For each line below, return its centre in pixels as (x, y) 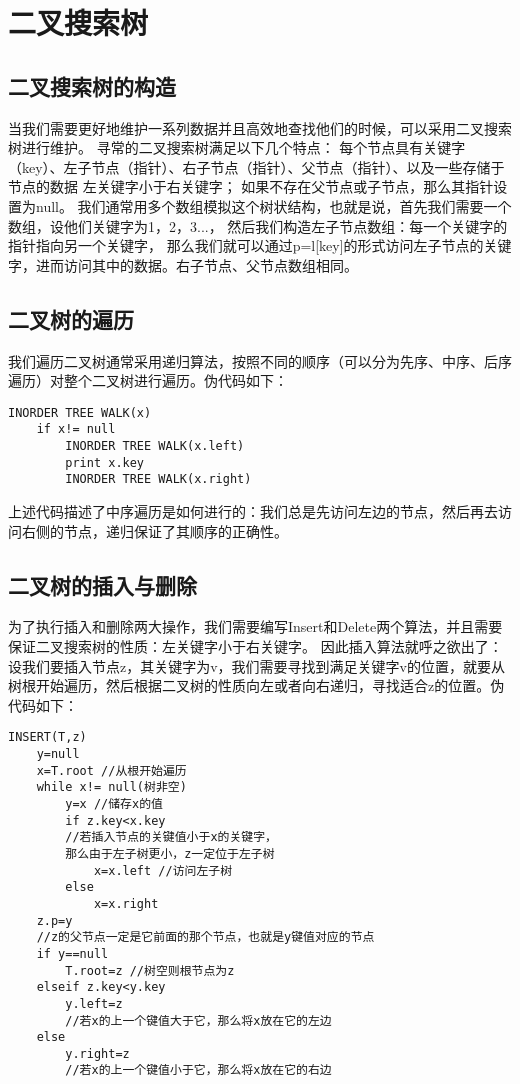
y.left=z (94, 1003)
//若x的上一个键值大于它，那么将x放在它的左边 (198, 1020)
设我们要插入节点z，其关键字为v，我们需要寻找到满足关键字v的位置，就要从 (256, 665)
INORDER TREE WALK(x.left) (155, 446)
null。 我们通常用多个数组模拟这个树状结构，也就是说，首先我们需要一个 (273, 205)
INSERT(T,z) (47, 737)
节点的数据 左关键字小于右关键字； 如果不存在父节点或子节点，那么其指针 (251, 186)
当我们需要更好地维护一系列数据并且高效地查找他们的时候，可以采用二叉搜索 (260, 127)
